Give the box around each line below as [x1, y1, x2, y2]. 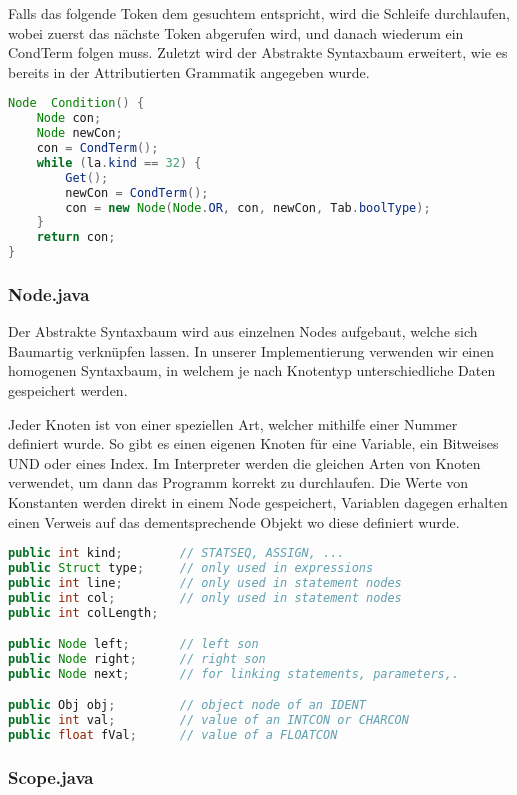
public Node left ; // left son [8, 637, 259, 652]
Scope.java [8, 765, 94, 790]
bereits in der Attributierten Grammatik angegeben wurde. [8, 61, 370, 82]
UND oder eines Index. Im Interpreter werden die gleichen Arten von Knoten [8, 452, 481, 473]
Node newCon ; [36, 126, 123, 141]
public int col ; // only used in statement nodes [8, 590, 402, 605]
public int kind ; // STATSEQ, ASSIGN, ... [8, 546, 345, 561]
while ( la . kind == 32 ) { [36, 155, 202, 170]
